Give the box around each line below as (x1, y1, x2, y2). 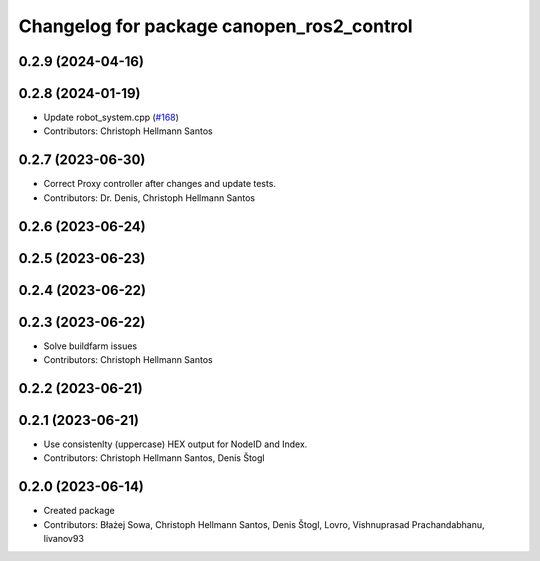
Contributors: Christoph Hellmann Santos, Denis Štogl (43, 452, 265, 464)
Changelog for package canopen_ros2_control (18, 15, 414, 37)
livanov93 (43, 533, 85, 545)
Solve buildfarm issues (43, 340, 138, 352)
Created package (43, 505, 115, 517)
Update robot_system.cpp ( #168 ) (43, 111, 180, 124)
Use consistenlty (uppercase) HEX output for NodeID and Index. (43, 438, 308, 450)
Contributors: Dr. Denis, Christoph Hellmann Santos (43, 191, 255, 204)
